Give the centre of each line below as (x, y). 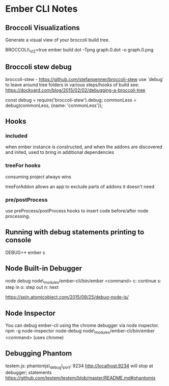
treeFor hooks (23, 166)
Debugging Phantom (39, 354)
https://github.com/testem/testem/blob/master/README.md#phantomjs (80, 378)
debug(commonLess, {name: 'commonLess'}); (54, 105)
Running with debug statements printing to (75, 232)
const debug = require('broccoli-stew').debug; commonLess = (71, 100)
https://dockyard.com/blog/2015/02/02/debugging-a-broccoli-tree (75, 90)
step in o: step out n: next (32, 287)
